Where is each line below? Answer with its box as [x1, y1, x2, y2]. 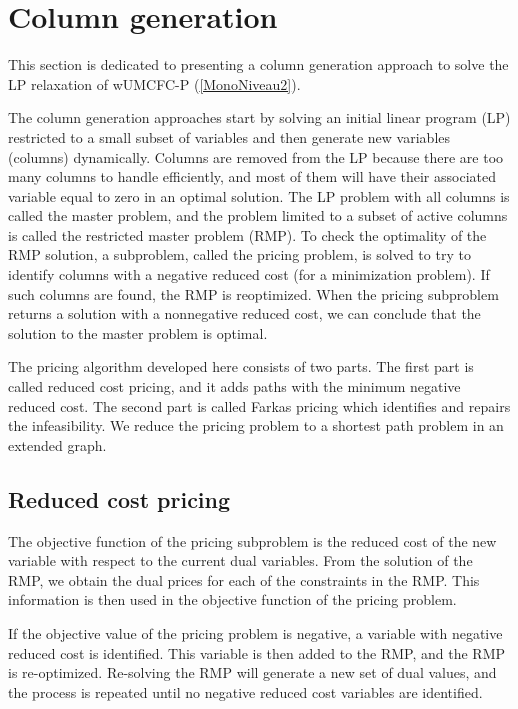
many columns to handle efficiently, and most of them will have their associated [8, 166, 496, 187]
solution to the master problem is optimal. [8, 322, 268, 343]
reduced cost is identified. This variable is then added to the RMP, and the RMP [8, 642, 506, 663]
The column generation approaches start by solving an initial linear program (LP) [8, 107, 511, 128]
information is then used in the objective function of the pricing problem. [8, 589, 457, 610]
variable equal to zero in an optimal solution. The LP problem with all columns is [8, 185, 510, 206]
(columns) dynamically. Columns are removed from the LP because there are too [8, 146, 504, 167]
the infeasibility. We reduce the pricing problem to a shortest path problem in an [8, 415, 504, 436]
